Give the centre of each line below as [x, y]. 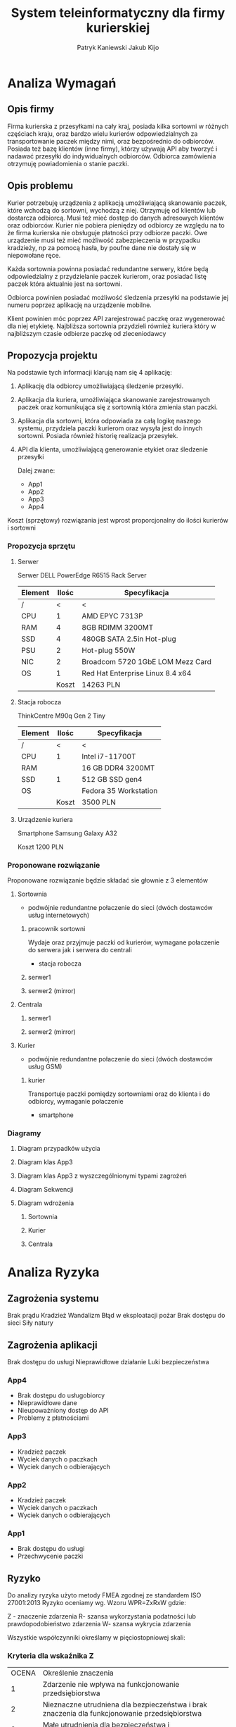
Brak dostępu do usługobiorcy [61, 1395]
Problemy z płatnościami [53, 1418]
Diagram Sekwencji [45, 1190]
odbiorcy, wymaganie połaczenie [76, 1101]
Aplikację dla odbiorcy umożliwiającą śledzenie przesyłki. [100, 386]
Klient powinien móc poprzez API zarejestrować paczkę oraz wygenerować [116, 318]
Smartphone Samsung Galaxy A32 [67, 833]
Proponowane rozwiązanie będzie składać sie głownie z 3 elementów [108, 880]
